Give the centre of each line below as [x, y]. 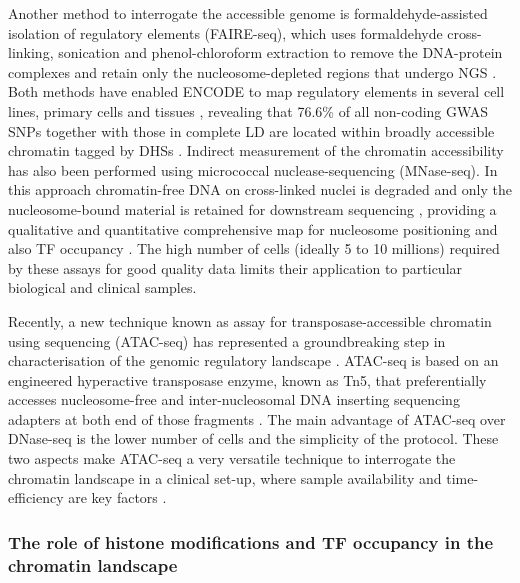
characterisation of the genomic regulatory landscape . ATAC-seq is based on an [253, 360]
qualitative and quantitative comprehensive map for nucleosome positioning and [253, 228]
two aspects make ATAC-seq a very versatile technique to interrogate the [232, 458]
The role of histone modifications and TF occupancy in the [251, 541]
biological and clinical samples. [102, 287]
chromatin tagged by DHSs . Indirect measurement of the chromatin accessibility [256, 150]
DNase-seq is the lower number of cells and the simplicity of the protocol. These [253, 438]
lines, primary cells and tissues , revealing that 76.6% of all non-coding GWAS [248, 110]
